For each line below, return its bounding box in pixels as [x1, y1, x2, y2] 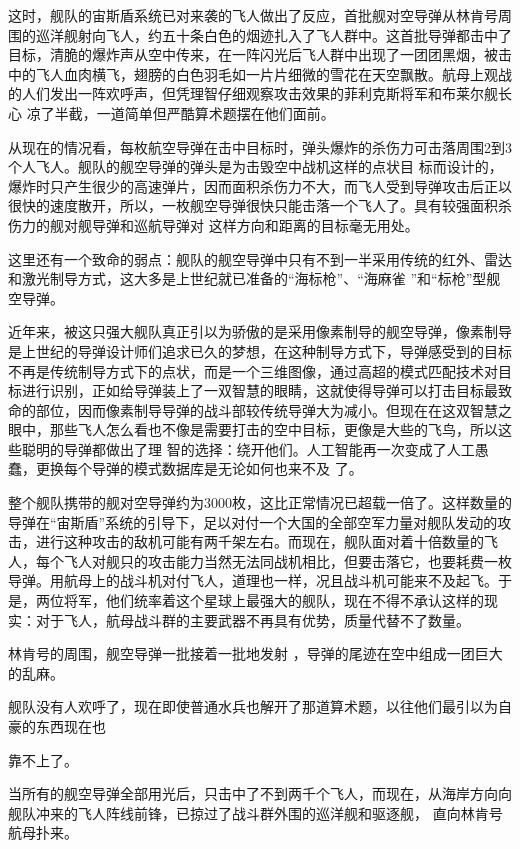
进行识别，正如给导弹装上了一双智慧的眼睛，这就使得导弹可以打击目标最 [21, 380, 498, 401]
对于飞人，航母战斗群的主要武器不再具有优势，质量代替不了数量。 [35, 609, 470, 630]
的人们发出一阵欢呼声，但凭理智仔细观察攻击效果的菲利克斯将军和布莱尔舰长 [8, 83, 512, 104]
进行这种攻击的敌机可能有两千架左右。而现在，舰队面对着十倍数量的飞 [35, 531, 498, 552]
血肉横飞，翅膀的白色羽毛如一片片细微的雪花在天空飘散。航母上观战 [63, 63, 512, 84]
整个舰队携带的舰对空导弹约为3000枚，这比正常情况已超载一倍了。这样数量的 [8, 492, 512, 513]
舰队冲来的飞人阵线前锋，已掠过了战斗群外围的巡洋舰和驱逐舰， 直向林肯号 [8, 802, 503, 823]
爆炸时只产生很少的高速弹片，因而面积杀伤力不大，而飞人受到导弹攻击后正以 [8, 175, 512, 196]
